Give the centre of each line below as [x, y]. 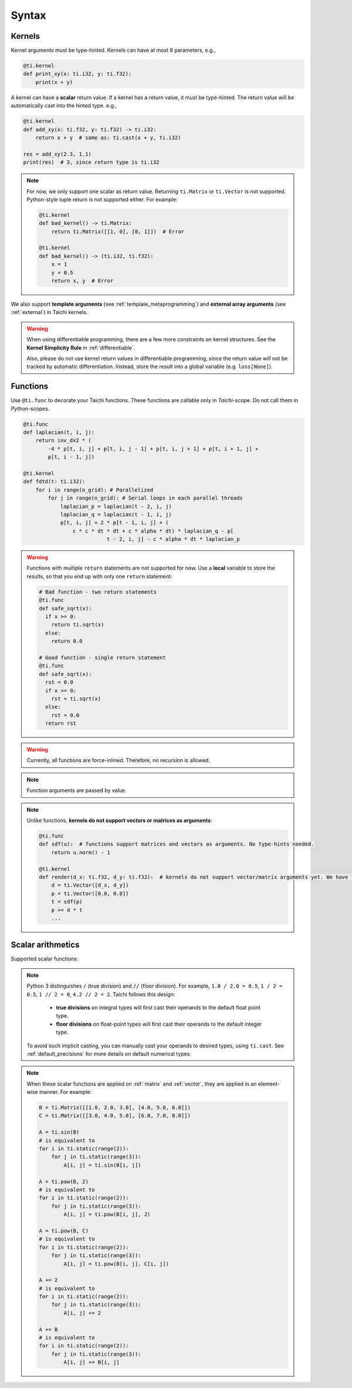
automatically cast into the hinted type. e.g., [64, 106]
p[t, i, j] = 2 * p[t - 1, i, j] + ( [114, 523]
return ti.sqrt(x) [78, 625]
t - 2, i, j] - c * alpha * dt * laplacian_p [173, 539]
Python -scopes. [30, 409]
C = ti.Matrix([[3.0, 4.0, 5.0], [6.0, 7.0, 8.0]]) [115, 1116]
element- [269, 1084]
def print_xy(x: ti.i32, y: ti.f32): [77, 74]
